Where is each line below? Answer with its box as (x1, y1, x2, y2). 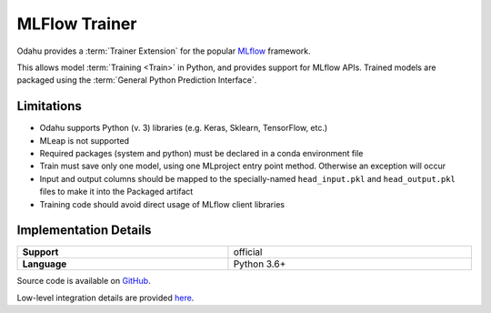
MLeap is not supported (39, 135, 130, 146)
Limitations (16, 98, 82, 114)
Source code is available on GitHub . (16, 276, 151, 287)
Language (22, 257, 67, 270)
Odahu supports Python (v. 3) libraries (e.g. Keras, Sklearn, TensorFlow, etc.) (39, 123, 328, 134)
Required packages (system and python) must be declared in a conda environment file (39, 148, 364, 159)
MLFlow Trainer (16, 14, 137, 34)
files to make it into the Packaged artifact (39, 187, 194, 197)
